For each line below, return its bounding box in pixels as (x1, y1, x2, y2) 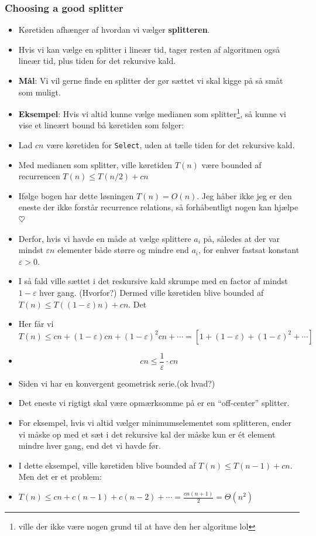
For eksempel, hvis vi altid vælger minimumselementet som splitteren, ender (18, 416, 291, 429)
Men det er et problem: (18, 470, 102, 483)
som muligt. (18, 86, 61, 98)
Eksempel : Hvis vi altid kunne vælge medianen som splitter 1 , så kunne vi (18, 106, 286, 120)
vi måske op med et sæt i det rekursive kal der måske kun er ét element (18, 428, 276, 440)
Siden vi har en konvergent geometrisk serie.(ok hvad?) (18, 377, 215, 389)
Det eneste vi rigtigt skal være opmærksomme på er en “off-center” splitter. (18, 397, 290, 409)
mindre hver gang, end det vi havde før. (18, 439, 161, 452)
